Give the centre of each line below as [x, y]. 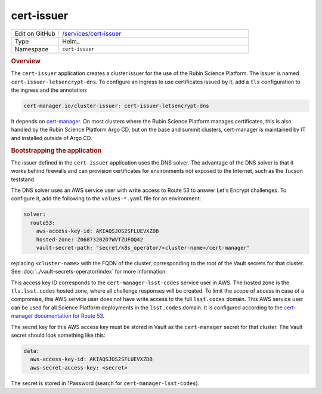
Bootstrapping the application [56, 150]
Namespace [32, 49]
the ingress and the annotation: [49, 90]
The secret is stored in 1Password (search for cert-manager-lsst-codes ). [105, 383]
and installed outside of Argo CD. [52, 138]
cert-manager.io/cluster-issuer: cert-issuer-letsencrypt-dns [116, 106]
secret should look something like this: [58, 335]
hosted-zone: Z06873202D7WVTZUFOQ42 [89, 239]
